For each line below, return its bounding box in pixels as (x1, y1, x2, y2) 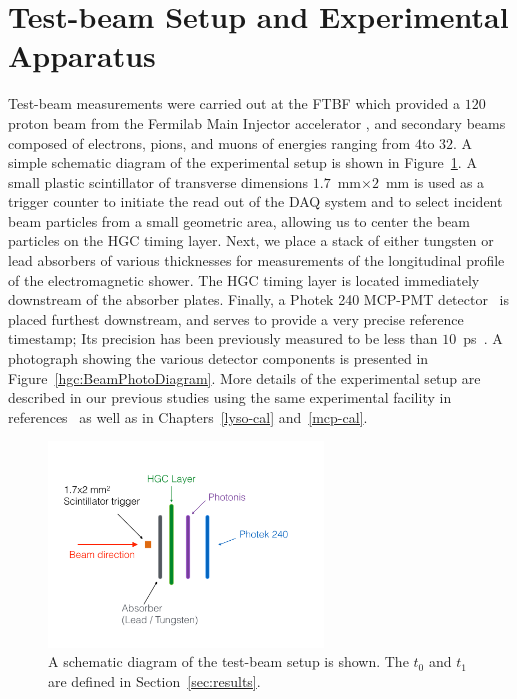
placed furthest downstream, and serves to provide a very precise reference (8, 308, 464, 329)
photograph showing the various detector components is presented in (8, 348, 429, 369)
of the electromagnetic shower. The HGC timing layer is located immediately (8, 269, 480, 290)
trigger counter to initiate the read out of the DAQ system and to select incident (8, 191, 503, 212)
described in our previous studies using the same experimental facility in (8, 387, 452, 408)
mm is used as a (385, 171, 485, 192)
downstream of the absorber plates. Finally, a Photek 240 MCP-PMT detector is (8, 289, 509, 310)
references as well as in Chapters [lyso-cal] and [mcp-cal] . (8, 406, 368, 427)
